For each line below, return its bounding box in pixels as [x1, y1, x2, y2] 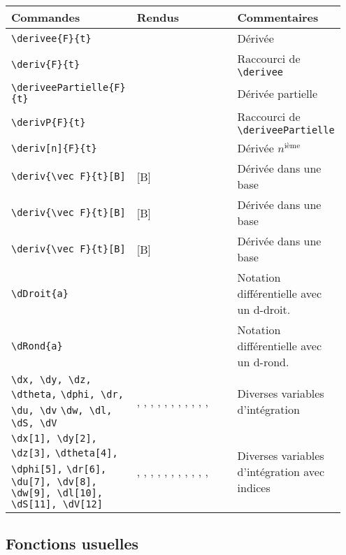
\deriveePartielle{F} [11, 82, 126, 93]
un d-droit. [237, 301, 291, 317]
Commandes [11, 9, 80, 25]
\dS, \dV [11, 417, 57, 428]
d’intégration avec [237, 463, 325, 480]
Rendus [136, 9, 179, 25]
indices [237, 479, 271, 496]
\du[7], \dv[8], [11, 476, 97, 487]
